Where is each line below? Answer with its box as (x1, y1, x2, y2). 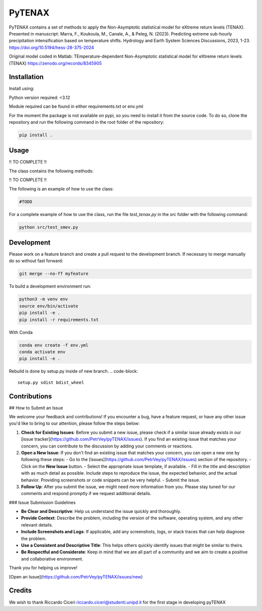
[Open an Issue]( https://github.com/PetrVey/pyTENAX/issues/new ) (9, 574, 143, 579)
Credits (9, 586, 32, 594)
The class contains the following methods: (9, 168, 94, 174)
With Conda (9, 329, 33, 335)
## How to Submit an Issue (9, 405, 63, 411)
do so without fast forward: (9, 258, 63, 264)
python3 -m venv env (19, 297, 68, 302)
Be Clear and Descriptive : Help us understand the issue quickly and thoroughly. (21, 509, 181, 514)
